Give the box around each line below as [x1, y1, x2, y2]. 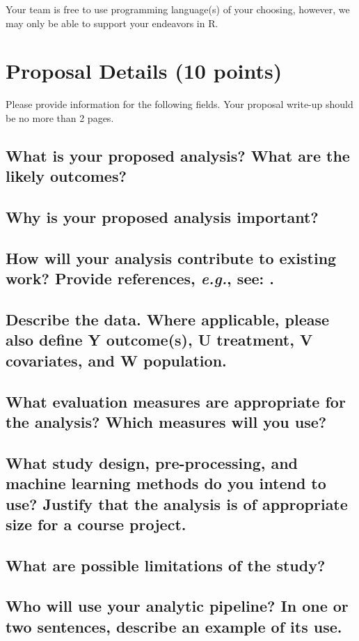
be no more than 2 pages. [6, 110, 114, 125]
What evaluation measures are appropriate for [6, 390, 346, 412]
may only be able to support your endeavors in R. [6, 15, 218, 30]
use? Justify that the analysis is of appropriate [6, 493, 348, 514]
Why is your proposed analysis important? [6, 206, 319, 228]
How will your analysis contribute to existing [6, 247, 337, 268]
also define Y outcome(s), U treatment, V [6, 329, 313, 350]
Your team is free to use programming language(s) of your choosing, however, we [6, 2, 350, 16]
